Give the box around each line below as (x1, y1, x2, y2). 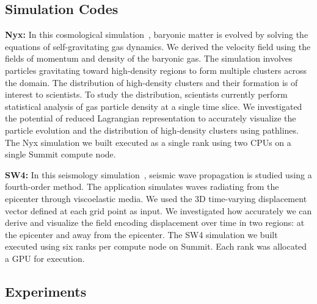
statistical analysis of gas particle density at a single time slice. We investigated (5, 100, 302, 112)
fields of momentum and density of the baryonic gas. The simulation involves (5, 52, 293, 65)
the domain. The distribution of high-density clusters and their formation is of (5, 76, 298, 89)
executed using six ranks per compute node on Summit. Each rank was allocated (5, 240, 307, 253)
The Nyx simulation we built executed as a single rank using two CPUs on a (5, 136, 291, 148)
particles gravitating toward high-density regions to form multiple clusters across (5, 63, 307, 76)
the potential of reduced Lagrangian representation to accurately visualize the (5, 112, 296, 125)
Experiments (5, 281, 87, 300)
